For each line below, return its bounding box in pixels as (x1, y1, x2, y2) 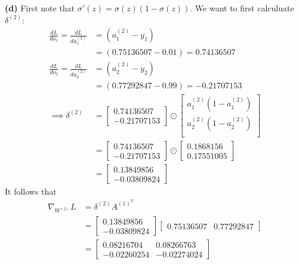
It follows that (5, 185, 57, 198)
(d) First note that (5, 2, 75, 14)
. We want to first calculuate (190, 2, 294, 14)
